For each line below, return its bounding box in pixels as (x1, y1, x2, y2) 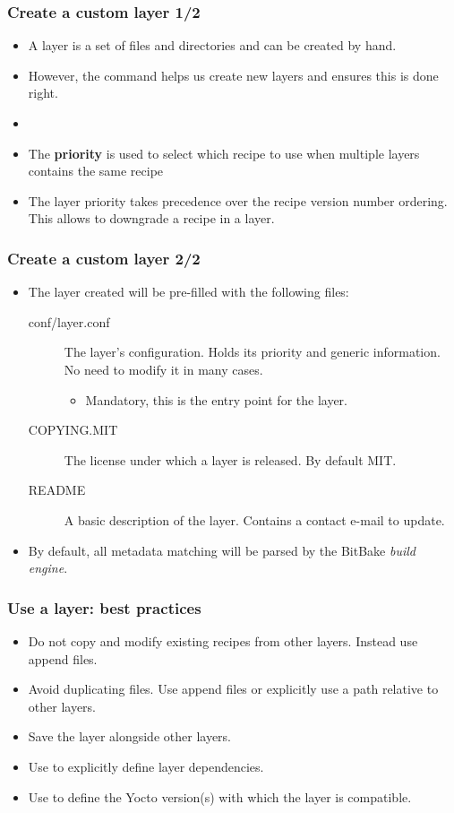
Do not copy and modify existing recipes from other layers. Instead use (28, 631, 418, 650)
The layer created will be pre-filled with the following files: (28, 282, 349, 301)
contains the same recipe (28, 161, 164, 180)
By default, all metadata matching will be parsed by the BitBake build (28, 541, 415, 559)
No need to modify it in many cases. (64, 359, 263, 378)
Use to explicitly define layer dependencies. (28, 757, 264, 775)
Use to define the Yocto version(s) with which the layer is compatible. (28, 787, 412, 806)
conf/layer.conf (28, 312, 110, 331)
